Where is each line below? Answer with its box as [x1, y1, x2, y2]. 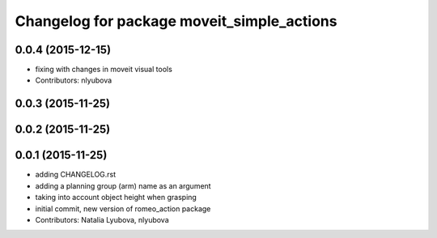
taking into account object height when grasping [35, 193, 197, 202]
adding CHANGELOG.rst [35, 170, 117, 180]
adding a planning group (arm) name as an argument [35, 181, 211, 190]
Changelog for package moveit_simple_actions [15, 12, 337, 30]
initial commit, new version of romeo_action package [35, 203, 211, 214]
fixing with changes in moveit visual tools [35, 65, 173, 74]
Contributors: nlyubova [35, 75, 112, 85]
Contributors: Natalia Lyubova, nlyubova [35, 215, 169, 224]
